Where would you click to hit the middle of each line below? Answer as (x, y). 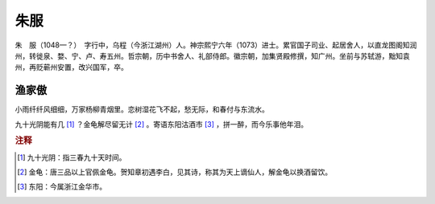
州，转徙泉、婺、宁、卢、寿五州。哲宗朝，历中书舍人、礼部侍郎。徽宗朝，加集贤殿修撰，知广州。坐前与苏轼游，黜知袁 (212, 55)
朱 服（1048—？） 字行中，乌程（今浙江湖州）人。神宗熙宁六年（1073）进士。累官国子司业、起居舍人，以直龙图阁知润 (216, 45)
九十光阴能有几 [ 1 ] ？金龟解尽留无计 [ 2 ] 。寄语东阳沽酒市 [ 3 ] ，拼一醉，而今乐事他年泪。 (162, 124)
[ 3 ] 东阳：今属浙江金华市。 (62, 187)
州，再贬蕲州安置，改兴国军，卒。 (71, 67)
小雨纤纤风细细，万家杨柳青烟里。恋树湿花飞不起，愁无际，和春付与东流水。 (142, 109)
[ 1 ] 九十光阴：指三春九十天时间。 (72, 157)
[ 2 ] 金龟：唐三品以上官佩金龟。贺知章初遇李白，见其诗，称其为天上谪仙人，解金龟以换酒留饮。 (175, 172)
